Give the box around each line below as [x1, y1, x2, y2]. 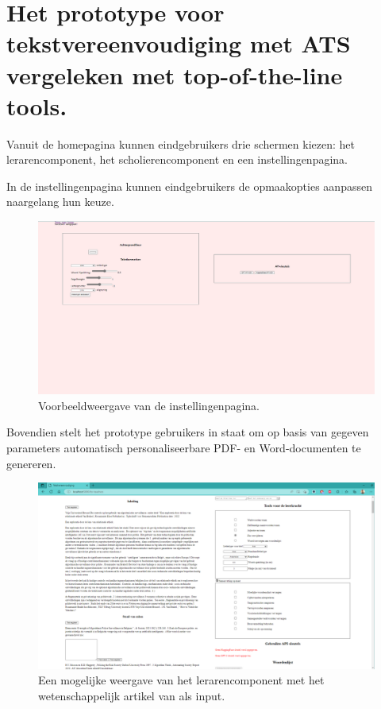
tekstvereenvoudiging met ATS [6, 27, 351, 60]
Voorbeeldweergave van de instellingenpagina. [38, 397, 260, 413]
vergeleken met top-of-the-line [6, 58, 343, 91]
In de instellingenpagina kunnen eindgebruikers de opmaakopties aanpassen [6, 177, 372, 194]
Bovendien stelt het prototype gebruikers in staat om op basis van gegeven [6, 424, 369, 440]
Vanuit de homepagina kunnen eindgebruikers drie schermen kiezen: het [6, 135, 355, 152]
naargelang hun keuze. [6, 193, 114, 210]
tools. [6, 89, 67, 122]
